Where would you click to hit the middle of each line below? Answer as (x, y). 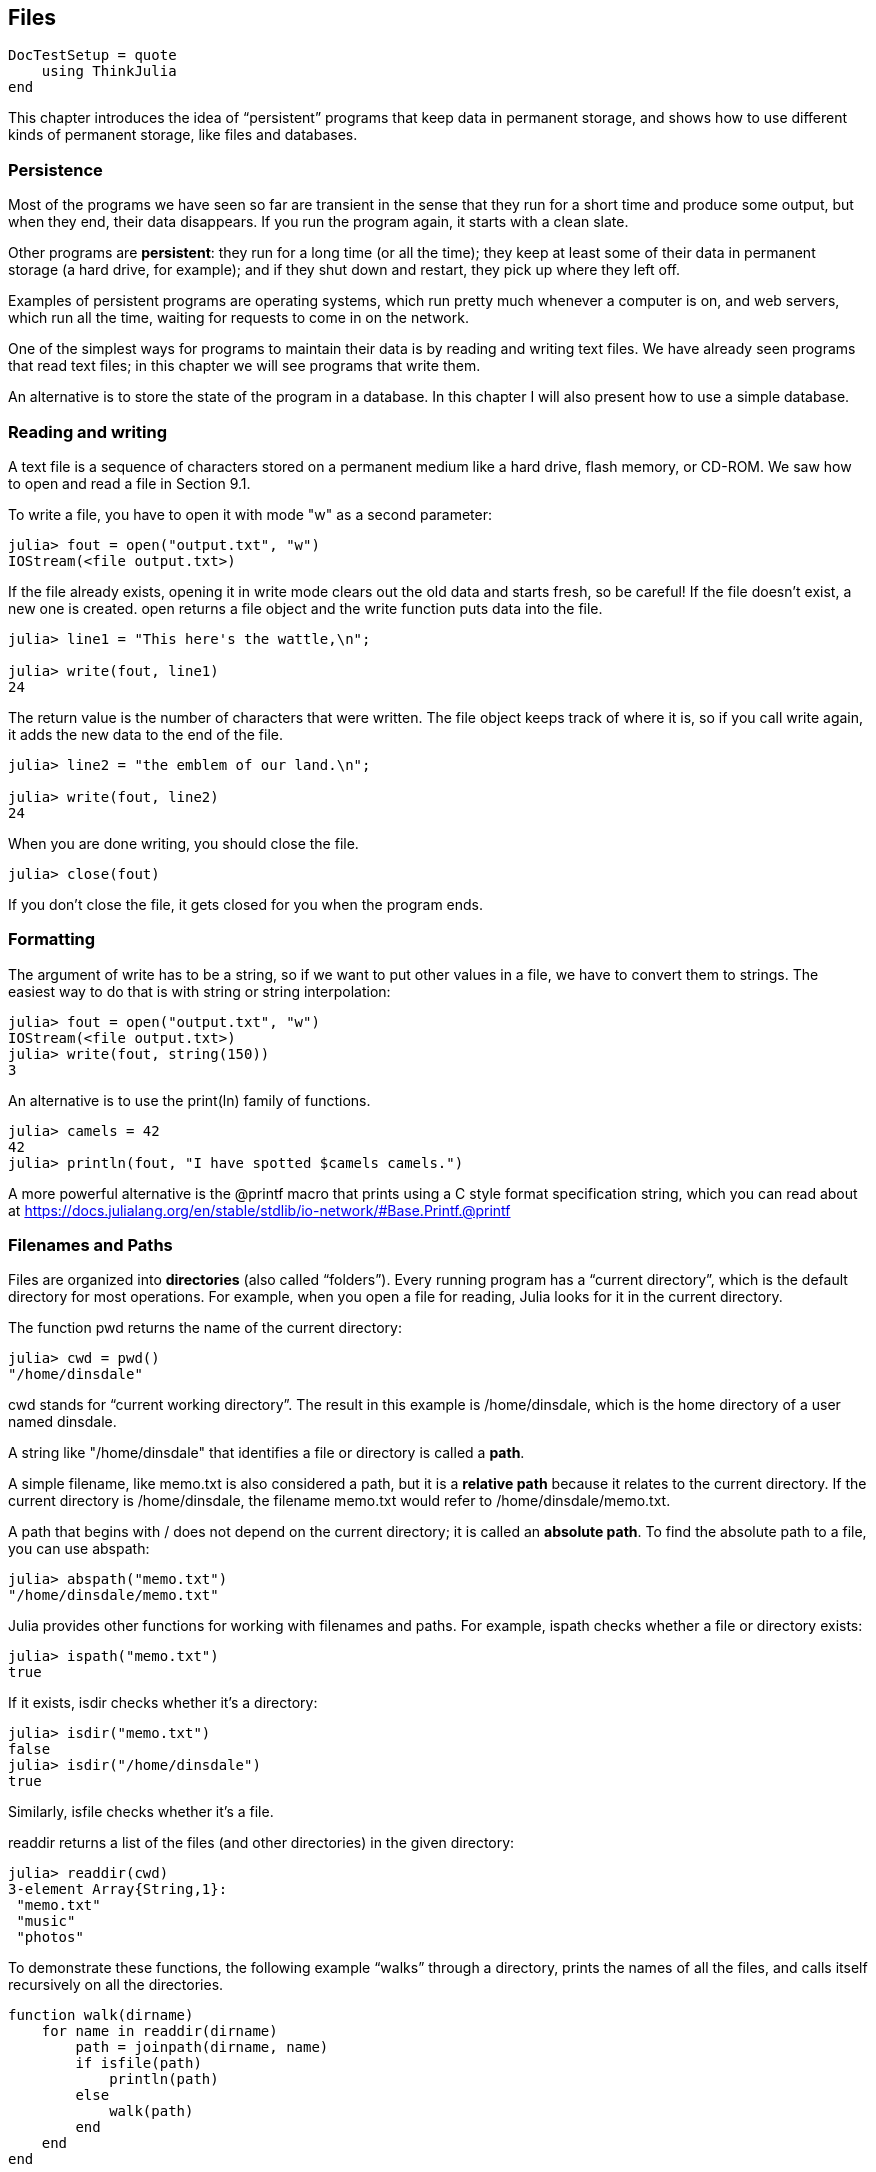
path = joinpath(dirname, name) (202, 2047)
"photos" (50, 1937)
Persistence (55, 169)
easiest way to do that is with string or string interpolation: (199, 991)
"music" (46, 1921)
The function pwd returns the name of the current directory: (205, 1328)
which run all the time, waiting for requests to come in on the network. (238, 318)
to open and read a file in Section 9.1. (129, 483)
